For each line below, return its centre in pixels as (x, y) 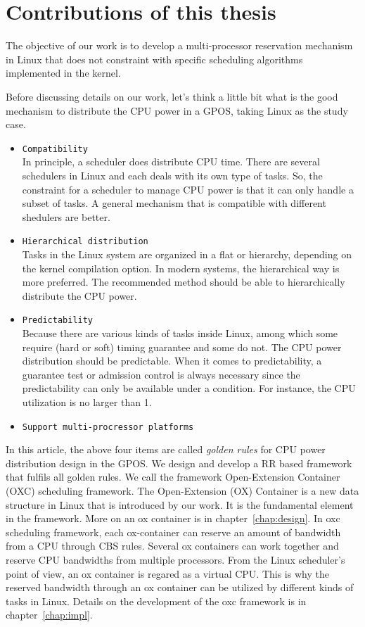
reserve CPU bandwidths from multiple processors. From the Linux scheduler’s (175, 559)
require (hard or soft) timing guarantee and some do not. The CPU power (182, 347)
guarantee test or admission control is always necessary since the (161, 374)
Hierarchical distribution (85, 242)
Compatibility (55, 149)
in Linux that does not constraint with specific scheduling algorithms (154, 59)
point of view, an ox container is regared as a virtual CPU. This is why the (167, 573)
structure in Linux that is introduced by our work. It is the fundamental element (180, 504)
